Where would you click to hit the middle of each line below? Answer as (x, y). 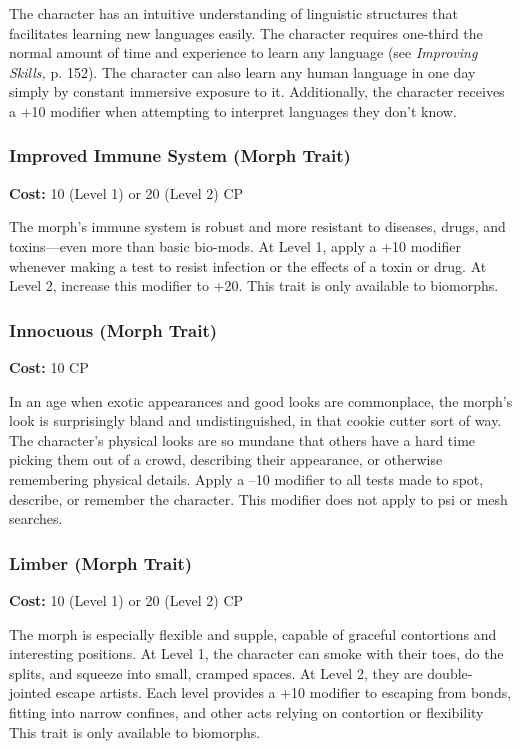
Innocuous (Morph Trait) (113, 329)
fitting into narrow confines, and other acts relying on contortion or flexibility (246, 711)
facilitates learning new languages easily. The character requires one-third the (246, 32)
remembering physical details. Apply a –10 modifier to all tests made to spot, (246, 478)
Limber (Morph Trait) (101, 562)
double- (450, 672)
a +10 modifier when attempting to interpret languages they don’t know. (233, 110)
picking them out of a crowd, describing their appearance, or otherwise (226, 459)
